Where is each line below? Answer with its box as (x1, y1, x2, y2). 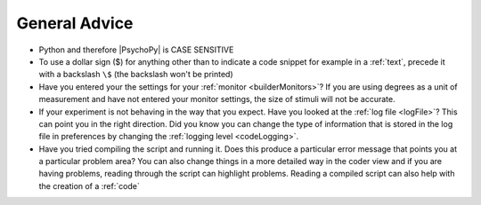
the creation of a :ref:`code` (38, 180, 140, 191)
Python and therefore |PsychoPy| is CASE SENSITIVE (38, 44, 234, 55)
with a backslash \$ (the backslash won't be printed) (38, 69, 233, 80)
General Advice (16, 13, 134, 33)
